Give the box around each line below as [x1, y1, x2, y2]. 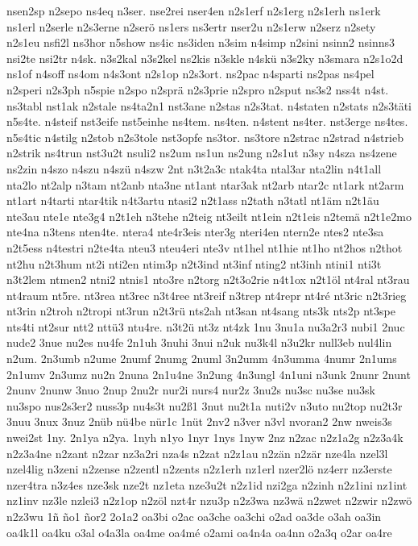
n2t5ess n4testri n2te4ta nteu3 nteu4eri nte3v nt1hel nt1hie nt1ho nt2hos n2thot [6, 239, 403, 256]
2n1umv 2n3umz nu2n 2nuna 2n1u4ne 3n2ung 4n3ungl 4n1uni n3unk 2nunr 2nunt [6, 365, 411, 382]
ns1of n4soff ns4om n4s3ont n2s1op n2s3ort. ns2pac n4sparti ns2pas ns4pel [6, 65, 375, 82]
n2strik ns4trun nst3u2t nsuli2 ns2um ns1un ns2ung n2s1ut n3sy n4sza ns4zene [6, 144, 397, 161]
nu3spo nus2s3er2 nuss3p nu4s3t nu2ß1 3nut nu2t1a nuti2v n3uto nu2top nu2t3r [6, 397, 403, 414]
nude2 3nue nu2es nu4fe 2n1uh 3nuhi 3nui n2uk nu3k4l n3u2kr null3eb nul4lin [6, 334, 392, 351]
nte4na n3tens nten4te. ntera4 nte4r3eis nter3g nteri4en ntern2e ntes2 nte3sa [6, 223, 384, 240]
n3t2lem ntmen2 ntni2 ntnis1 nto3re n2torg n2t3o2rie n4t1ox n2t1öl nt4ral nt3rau [6, 271, 410, 288]
